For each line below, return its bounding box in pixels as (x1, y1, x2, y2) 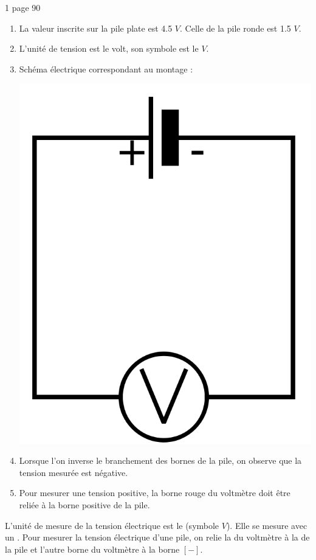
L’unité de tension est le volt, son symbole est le (19, 42, 199, 55)
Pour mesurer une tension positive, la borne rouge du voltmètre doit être (19, 486, 290, 499)
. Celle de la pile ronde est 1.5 (180, 21, 291, 34)
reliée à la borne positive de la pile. (19, 499, 150, 511)
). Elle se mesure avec (226, 519, 307, 531)
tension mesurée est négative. (19, 466, 128, 478)
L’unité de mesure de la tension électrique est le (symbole (5, 519, 219, 531)
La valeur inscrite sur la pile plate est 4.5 (19, 21, 173, 34)
